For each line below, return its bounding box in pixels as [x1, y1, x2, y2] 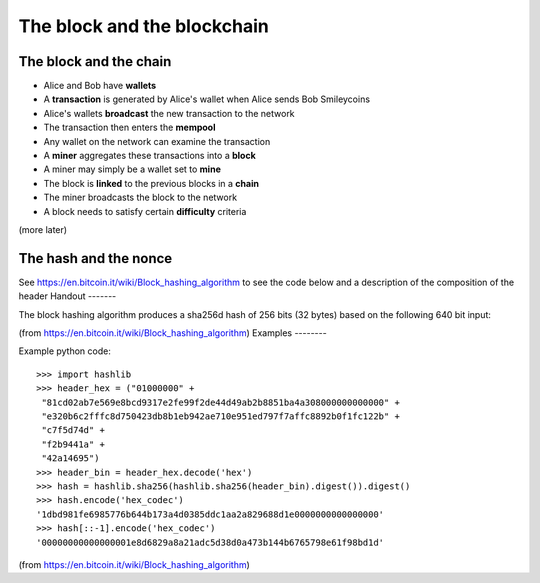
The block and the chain [18, 53, 172, 70]
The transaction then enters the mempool [43, 121, 216, 134]
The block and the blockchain [18, 15, 269, 37]
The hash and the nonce [18, 250, 173, 267]
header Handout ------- [18, 290, 117, 302]
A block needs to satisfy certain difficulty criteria [43, 205, 247, 217]
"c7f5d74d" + [41, 425, 105, 436]
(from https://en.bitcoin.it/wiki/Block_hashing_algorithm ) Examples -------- [18, 327, 327, 339]
